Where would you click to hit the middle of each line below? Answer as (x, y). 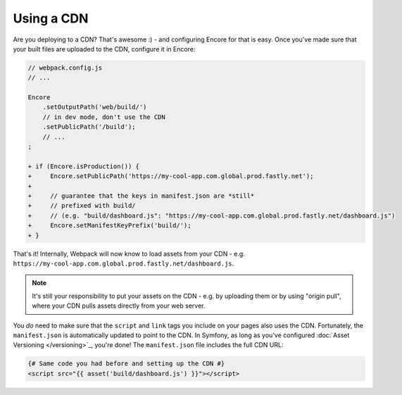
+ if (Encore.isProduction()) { (84, 166)
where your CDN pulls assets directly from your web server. (119, 306)
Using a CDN (51, 18)
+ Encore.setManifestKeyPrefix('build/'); (109, 226)
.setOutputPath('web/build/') (95, 107)
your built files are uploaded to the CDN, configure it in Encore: (104, 49)
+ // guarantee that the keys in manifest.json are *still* (141, 196)
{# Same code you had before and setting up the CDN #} (126, 364)
